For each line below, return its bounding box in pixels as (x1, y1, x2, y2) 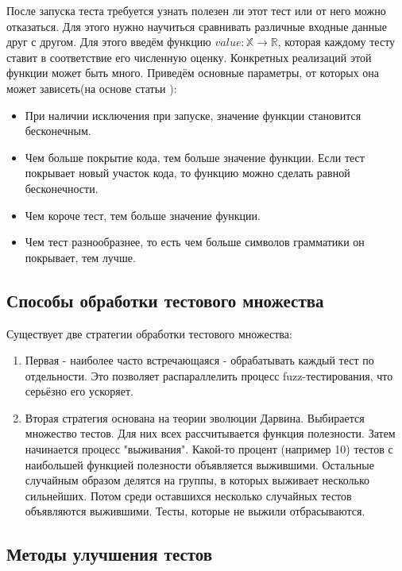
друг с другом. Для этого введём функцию (6, 33, 211, 50)
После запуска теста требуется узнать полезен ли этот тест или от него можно (6, 2, 386, 18)
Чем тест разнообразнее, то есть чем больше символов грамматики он (25, 233, 365, 250)
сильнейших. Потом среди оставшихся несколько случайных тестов (25, 487, 352, 503)
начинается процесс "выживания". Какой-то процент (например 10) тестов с (25, 441, 393, 457)
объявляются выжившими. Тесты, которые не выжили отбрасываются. (25, 503, 365, 519)
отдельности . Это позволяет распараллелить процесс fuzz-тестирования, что (25, 367, 393, 384)
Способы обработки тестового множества (6, 287, 324, 312)
